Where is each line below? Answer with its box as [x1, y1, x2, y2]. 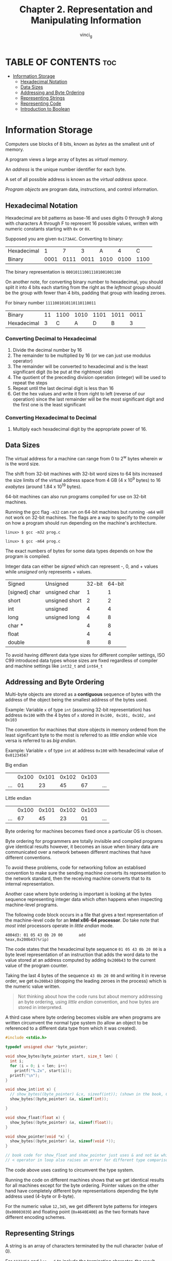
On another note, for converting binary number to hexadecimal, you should [5, 279, 163, 285]
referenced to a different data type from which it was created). [5, 1025, 137, 1032]
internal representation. [5, 881, 55, 887]
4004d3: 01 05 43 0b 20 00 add [5, 932, 86, 938]
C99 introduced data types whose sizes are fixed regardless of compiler [5, 657, 158, 663]
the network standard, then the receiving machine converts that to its [5, 875, 151, 881]
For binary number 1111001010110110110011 [5, 300, 96, 306]
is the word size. [5, 461, 40, 467]
